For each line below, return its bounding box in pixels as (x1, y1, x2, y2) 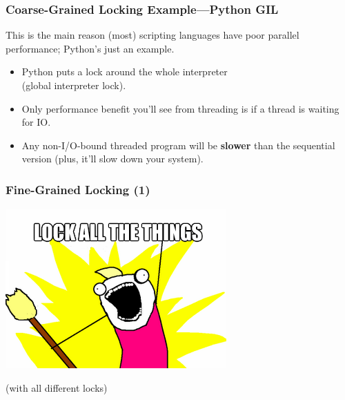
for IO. (21, 115, 51, 129)
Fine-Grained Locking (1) (6, 180, 150, 198)
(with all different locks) (6, 380, 108, 394)
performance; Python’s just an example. (6, 41, 175, 55)
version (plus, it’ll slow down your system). (21, 151, 204, 166)
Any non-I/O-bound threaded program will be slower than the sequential (21, 137, 335, 152)
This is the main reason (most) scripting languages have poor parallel (6, 28, 299, 42)
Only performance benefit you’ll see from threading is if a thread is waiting (21, 101, 339, 115)
